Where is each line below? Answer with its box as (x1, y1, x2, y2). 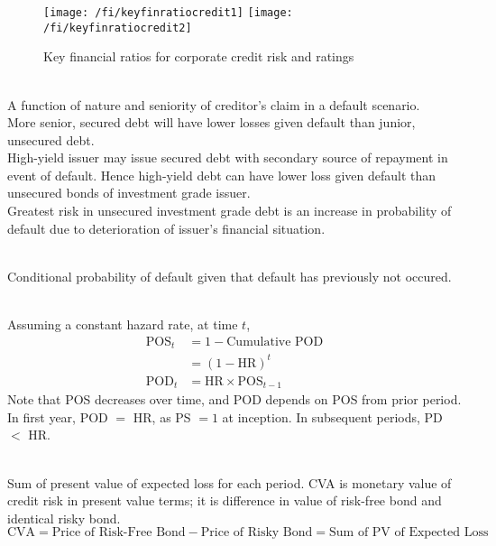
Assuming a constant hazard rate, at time (7, 315, 238, 334)
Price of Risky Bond (200, 526, 313, 540)
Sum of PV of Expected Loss (329, 526, 489, 540)
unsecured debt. (7, 130, 95, 149)
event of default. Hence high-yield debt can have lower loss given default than (7, 165, 436, 184)
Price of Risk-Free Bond (51, 526, 186, 540)
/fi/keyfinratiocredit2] (43, 21, 192, 34)
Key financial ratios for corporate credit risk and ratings (43, 47, 354, 66)
